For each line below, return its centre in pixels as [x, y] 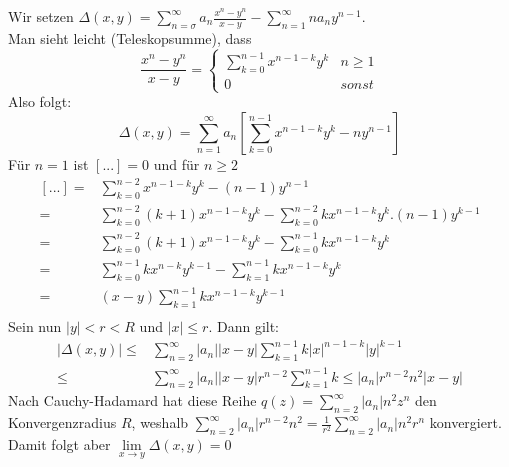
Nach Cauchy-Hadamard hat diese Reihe [132, 400]
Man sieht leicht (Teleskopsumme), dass [130, 37]
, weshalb [160, 422]
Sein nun [35, 326]
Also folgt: [40, 101]
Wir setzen [41, 16]
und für [176, 163]
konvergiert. [465, 422]
